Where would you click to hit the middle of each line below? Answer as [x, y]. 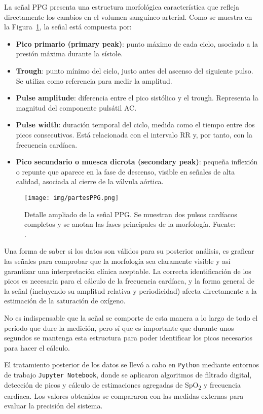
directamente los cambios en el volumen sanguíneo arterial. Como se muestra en [128, 16]
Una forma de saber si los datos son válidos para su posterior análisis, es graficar [129, 251]
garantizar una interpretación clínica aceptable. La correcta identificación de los [128, 271]
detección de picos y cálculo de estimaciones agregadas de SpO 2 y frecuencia [123, 385]
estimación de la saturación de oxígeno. [65, 301]
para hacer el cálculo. [37, 347]
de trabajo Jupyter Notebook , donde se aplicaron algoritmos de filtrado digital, [128, 374]
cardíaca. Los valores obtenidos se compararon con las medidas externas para [124, 395]
